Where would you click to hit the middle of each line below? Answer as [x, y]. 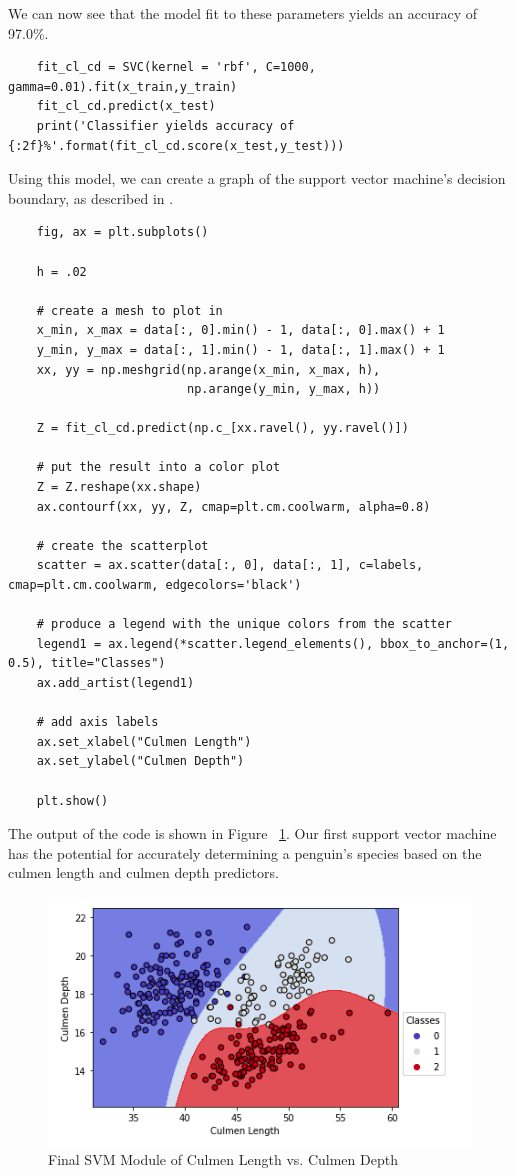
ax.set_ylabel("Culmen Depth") [140, 761]
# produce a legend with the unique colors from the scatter [244, 624]
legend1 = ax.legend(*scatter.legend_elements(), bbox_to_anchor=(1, [273, 643]
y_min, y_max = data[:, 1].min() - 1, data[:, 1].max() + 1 [240, 349]
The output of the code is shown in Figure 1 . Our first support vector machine [252, 833]
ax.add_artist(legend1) [115, 683]
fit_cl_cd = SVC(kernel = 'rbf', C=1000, [176, 67]
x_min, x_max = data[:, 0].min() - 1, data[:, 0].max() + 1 [240, 330]
